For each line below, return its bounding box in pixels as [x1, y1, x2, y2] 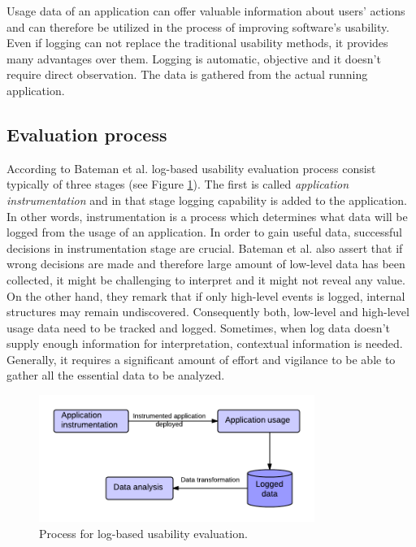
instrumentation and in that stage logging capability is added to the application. [6, 191, 407, 208]
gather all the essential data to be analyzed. [6, 367, 225, 384]
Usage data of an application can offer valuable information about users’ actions [6, 2, 405, 19]
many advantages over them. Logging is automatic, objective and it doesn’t [6, 50, 381, 67]
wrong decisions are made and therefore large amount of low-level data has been [6, 255, 405, 272]
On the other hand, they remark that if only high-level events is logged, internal [6, 287, 405, 304]
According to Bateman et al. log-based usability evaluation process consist [6, 159, 376, 176]
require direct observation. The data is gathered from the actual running [6, 66, 368, 83]
